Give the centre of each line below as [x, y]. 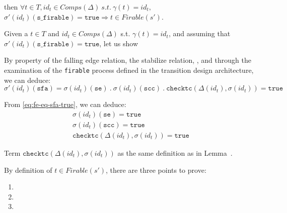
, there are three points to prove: [156, 170]
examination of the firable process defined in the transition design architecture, [129, 70]
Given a [16, 33]
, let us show [119, 43]
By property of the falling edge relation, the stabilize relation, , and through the [128, 60]
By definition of [28, 170]
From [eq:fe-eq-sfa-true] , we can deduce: [65, 104]
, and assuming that [199, 33]
